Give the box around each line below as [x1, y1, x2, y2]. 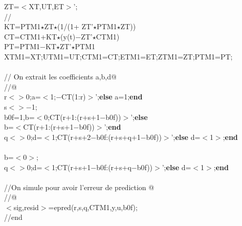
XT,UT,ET [29, 1, 64, 11]
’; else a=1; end [95, 91, 143, 102]
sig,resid [13, 201, 39, 212]
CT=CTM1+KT [4, 31, 57, 42]
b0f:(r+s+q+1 [96, 131, 141, 142]
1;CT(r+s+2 [51, 131, 91, 142]
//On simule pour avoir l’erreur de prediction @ [4, 181, 155, 192]
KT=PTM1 [4, 21, 41, 32]
